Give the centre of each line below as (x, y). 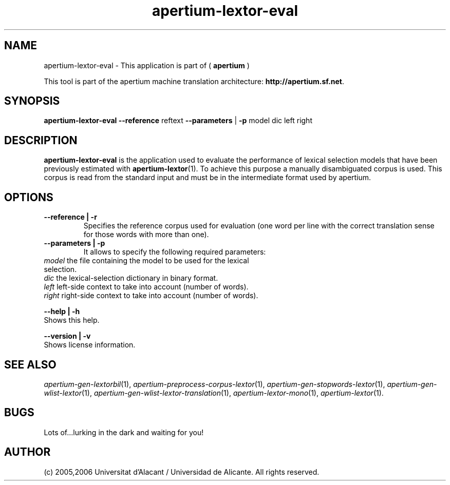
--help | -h (62, 312)
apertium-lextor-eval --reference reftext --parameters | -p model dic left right (178, 121)
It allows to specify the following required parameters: (175, 252)
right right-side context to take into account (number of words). (151, 296)
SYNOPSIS (32, 101)
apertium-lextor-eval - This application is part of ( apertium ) (147, 65)
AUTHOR (27, 452)
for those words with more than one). (146, 235)
